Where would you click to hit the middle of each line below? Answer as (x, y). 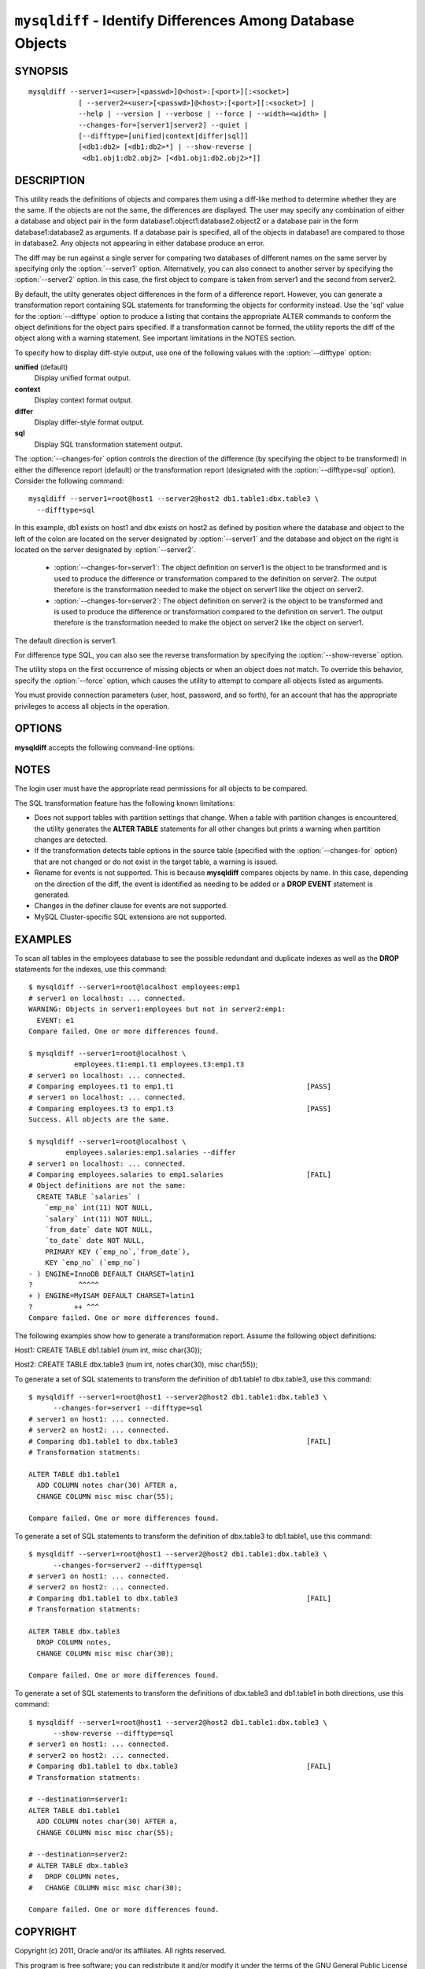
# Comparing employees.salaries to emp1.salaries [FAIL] (180, 1175)
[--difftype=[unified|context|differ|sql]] (163, 135)
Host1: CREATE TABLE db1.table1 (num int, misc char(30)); (108, 1350)
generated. (52, 895)
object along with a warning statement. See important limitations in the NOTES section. (155, 338)
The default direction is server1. (66, 640)
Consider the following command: (69, 480)
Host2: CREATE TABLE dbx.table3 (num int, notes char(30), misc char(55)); (136, 1365)
